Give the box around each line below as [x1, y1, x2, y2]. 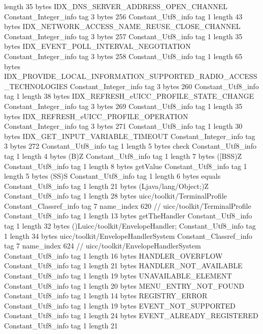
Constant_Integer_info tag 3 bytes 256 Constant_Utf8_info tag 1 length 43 [4, 11, 243, 21]
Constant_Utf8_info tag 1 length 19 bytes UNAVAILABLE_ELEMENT [4, 270, 232, 281]
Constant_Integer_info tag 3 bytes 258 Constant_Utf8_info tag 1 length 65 [4, 50, 243, 61]
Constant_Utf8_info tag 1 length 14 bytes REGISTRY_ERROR [4, 290, 208, 301]
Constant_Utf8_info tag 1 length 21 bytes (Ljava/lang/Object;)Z [4, 180, 209, 191]
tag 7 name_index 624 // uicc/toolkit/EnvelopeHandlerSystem [4, 240, 201, 251]
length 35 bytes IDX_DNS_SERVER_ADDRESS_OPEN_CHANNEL [4, 1, 227, 11]
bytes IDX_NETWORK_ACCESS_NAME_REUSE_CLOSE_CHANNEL [4, 21, 241, 32]
